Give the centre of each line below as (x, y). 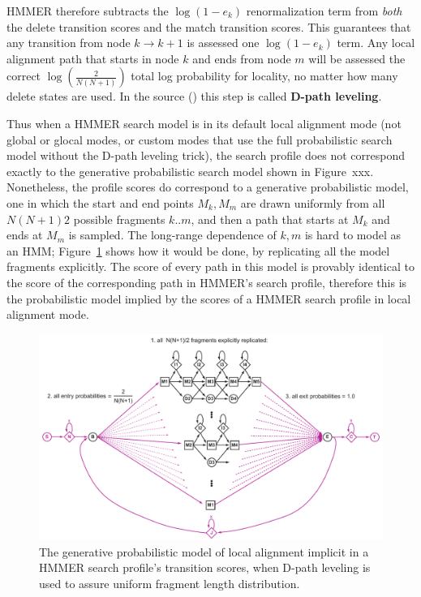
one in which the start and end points (100, 202)
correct (24, 76)
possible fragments (119, 219)
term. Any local (376, 43)
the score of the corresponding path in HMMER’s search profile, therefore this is (207, 282)
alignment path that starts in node (93, 58)
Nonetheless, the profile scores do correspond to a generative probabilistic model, (208, 187)
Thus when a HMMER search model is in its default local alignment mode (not (204, 123)
